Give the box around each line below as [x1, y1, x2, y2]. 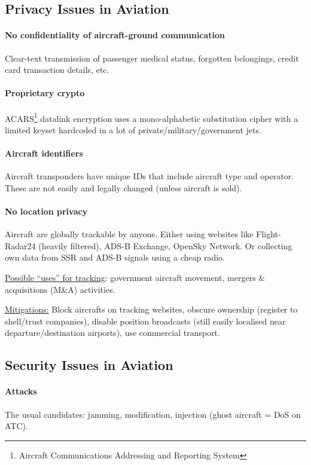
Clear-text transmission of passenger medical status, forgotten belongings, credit [5, 51, 299, 64]
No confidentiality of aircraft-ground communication [5, 29, 225, 41]
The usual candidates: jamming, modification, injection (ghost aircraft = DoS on [5, 408, 301, 420]
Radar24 [5, 239, 36, 252]
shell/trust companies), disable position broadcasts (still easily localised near [5, 314, 286, 327]
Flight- [256, 228, 281, 240]
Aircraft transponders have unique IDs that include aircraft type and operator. [5, 170, 294, 182]
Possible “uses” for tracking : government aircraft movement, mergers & [5, 271, 266, 283]
